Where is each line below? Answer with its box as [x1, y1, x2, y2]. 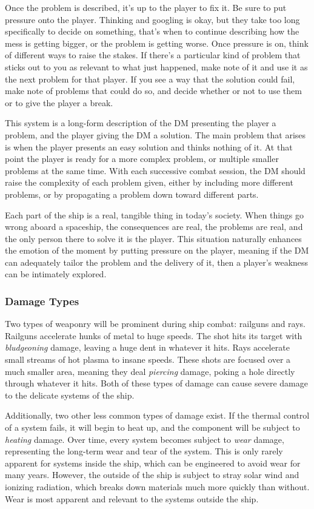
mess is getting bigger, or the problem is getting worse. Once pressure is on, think [5, 36, 309, 49]
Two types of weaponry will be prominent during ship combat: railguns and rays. [5, 317, 306, 330]
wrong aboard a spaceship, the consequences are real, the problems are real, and [5, 220, 303, 233]
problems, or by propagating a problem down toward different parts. [5, 187, 259, 200]
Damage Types [5, 293, 79, 308]
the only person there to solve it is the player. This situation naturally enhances [5, 232, 302, 244]
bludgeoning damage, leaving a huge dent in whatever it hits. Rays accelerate [5, 341, 290, 354]
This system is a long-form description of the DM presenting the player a [5, 116, 276, 129]
